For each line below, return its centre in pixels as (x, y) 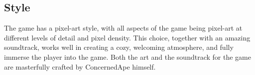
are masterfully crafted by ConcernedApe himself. (80, 66)
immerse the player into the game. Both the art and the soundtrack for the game (127, 56)
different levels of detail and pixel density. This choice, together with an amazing (127, 37)
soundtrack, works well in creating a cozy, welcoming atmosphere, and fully (119, 47)
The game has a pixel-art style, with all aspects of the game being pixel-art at (123, 28)
